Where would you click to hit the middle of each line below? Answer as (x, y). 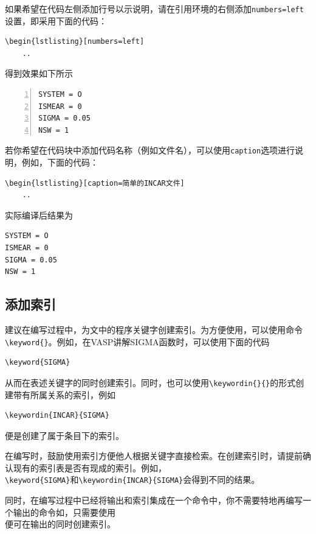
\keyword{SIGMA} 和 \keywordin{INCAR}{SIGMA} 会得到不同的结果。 (132, 480)
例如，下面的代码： (60, 162)
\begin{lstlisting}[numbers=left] (75, 42)
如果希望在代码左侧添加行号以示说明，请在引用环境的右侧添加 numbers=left (154, 9)
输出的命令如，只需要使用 (64, 512)
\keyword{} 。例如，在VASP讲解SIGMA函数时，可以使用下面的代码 (137, 341)
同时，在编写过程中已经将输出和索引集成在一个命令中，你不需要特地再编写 (154, 500)
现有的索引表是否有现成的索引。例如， (90, 467)
